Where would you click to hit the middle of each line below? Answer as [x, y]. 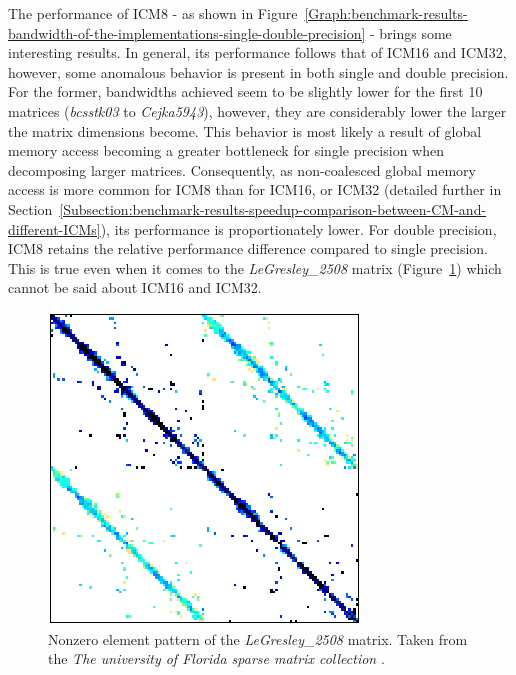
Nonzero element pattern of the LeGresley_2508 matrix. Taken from [258, 638]
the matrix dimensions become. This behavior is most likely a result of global [245, 130]
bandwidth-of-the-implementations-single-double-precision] [187, 32]
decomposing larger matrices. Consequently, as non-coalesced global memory [242, 169]
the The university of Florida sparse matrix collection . [216, 658]
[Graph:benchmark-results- [386, 13]
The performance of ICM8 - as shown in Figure [153, 13]
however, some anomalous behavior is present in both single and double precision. [258, 71]
